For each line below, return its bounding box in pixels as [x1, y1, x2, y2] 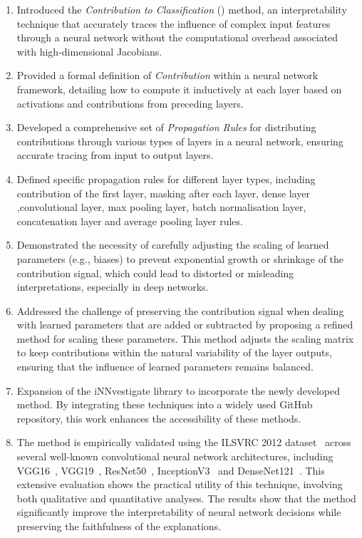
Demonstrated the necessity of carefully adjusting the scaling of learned [16, 237, 329, 252]
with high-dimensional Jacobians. [16, 43, 162, 58]
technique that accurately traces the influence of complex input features [16, 16, 331, 31]
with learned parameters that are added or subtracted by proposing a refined [16, 317, 353, 332]
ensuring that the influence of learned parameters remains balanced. [16, 359, 314, 374]
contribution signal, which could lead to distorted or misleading [16, 265, 294, 280]
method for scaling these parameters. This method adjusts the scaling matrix [16, 331, 354, 346]
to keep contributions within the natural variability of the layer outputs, [16, 345, 332, 360]
